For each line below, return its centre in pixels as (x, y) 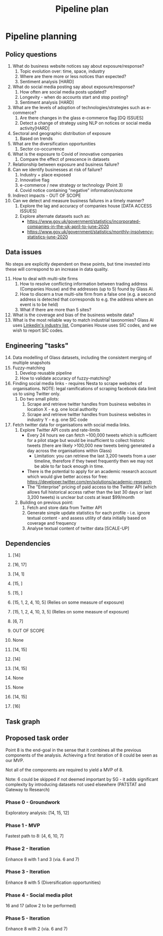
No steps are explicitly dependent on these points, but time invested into (78, 264)
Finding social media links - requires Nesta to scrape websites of (77, 383)
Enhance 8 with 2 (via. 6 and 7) (37, 929)
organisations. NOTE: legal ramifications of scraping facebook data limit (84, 388)
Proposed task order (37, 738)
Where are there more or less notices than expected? (73, 76)
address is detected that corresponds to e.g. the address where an (87, 299)
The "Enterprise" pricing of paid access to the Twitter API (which (92, 487)
